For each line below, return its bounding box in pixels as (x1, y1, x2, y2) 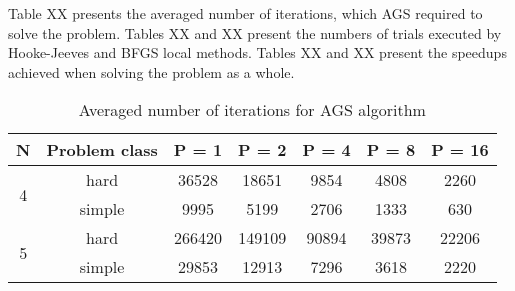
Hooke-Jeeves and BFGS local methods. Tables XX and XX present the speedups (8, 42, 507, 63)
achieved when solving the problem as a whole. (8, 61, 295, 82)
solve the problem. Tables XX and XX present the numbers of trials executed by (8, 22, 502, 43)
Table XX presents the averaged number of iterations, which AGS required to (8, 3, 483, 23)
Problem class (46, 138, 158, 162)
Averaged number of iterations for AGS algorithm (78, 98, 426, 122)
